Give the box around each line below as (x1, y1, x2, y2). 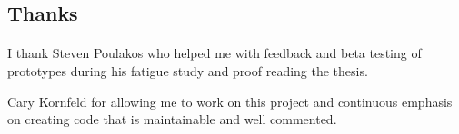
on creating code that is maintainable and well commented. (7, 110, 337, 129)
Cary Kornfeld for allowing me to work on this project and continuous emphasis (7, 91, 453, 110)
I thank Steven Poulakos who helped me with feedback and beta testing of (7, 43, 422, 62)
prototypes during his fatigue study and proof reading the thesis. (7, 61, 368, 80)
